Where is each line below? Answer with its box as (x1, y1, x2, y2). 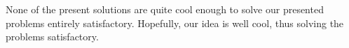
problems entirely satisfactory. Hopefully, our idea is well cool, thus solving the (6, 15, 344, 30)
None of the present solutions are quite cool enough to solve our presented (6, 2, 324, 16)
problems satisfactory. (6, 29, 99, 44)
